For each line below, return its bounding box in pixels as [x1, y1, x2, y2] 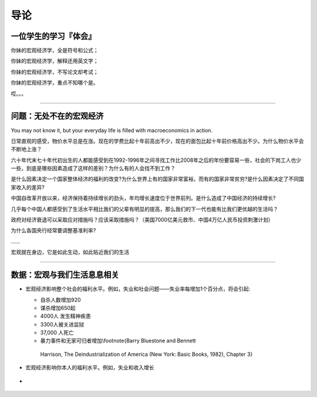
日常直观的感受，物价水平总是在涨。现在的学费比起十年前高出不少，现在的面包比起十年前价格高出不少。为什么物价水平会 [11, 137, 304, 144]
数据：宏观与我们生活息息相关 [11, 270, 119, 280]
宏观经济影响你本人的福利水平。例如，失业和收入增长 [25, 364, 154, 371]
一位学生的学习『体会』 [11, 31, 96, 41]
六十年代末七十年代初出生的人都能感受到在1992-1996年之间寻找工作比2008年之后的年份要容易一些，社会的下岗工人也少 [11, 156, 302, 164]
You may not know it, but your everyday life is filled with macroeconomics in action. [11, 126, 213, 134]
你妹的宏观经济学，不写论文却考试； [11, 68, 99, 75]
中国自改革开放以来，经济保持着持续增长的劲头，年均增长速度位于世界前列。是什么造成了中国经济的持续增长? [11, 195, 276, 202]
